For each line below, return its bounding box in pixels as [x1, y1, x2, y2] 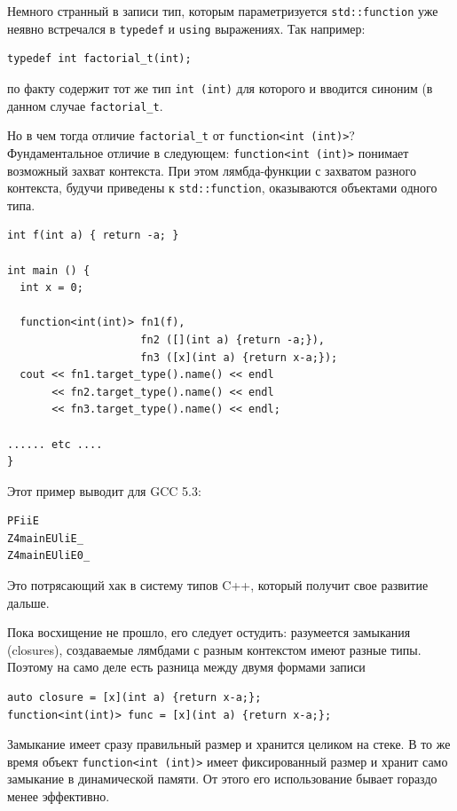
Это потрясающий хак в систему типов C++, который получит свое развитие [7, 576, 429, 594]
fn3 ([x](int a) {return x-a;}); [140, 350, 338, 364]
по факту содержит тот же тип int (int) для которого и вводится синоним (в [7, 78, 433, 97]
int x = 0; [20, 281, 83, 295]
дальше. [7, 593, 50, 611]
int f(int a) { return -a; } [7, 229, 179, 242]
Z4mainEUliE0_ [7, 549, 91, 563]
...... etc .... [7, 437, 103, 451]
